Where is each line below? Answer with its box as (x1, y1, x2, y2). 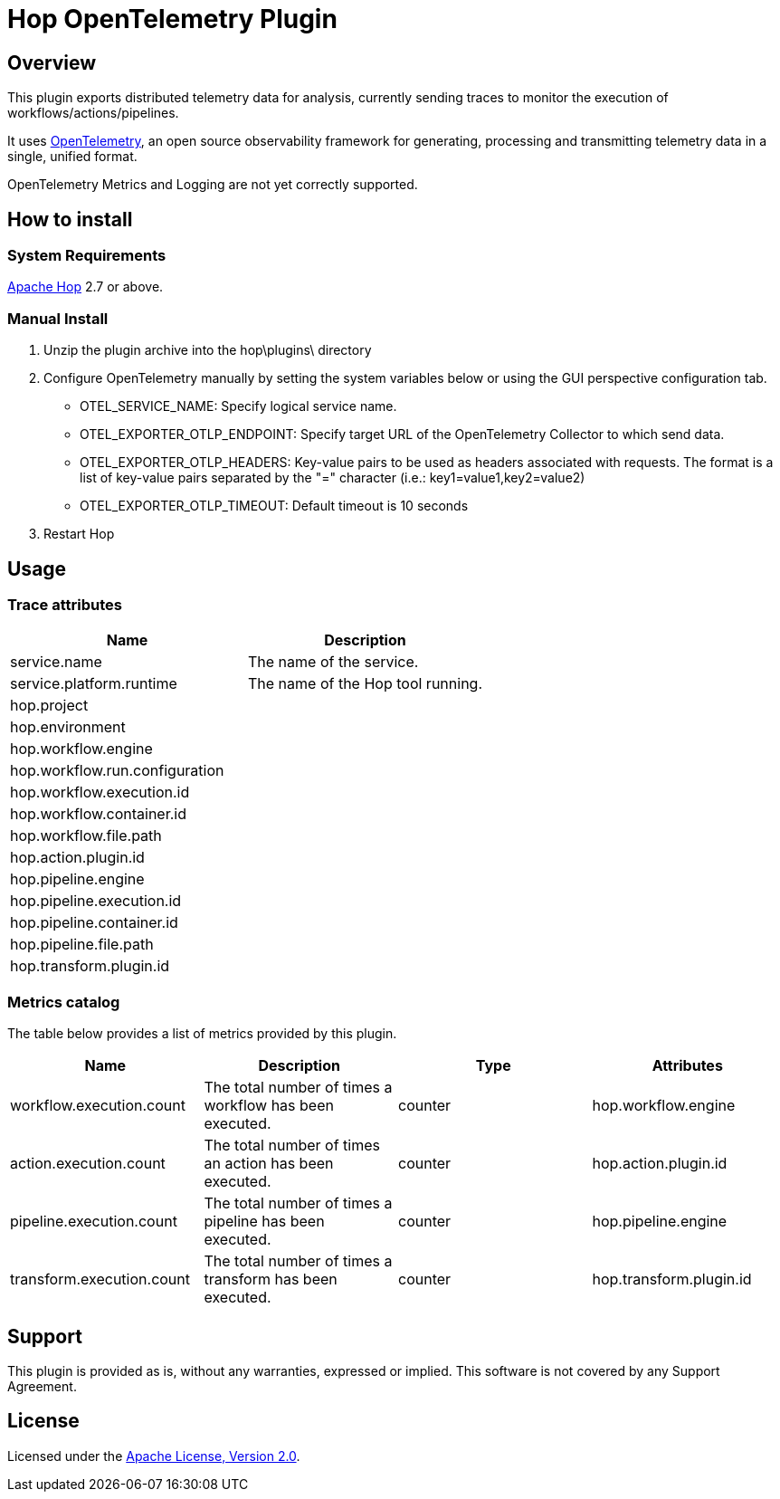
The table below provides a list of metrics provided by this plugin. (7, 1026, 397, 1042)
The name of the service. (248, 653, 419, 672)
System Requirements (7, 246, 166, 265)
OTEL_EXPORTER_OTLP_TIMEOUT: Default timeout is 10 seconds (80, 498, 469, 514)
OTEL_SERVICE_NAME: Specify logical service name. (80, 398, 397, 415)
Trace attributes (7, 595, 122, 614)
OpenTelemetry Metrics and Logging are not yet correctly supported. (7, 177, 418, 193)
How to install (7, 207, 133, 231)
